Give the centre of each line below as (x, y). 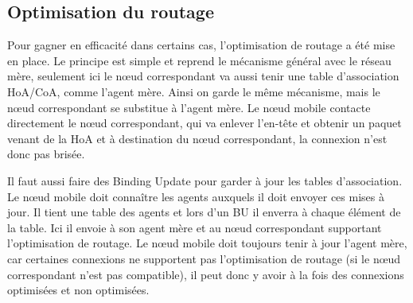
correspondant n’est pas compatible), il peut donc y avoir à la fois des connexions (206, 274)
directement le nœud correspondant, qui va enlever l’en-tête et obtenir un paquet (205, 123)
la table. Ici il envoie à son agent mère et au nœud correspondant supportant (195, 227)
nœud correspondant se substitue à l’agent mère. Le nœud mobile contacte (189, 107)
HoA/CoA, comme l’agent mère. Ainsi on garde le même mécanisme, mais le (194, 91)
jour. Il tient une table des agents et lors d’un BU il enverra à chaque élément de (204, 212)
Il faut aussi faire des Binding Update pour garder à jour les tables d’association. (205, 180)
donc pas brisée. (46, 154)
